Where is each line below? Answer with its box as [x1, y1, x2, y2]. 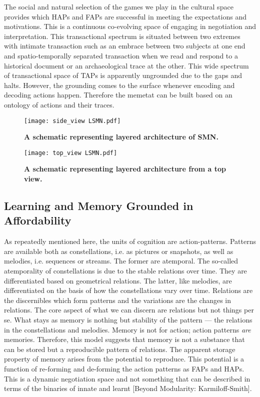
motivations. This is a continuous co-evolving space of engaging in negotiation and [4, 21, 256, 31]
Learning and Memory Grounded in [4, 198, 193, 213]
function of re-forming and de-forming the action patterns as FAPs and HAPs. [4, 363, 244, 373]
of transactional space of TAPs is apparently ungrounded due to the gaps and [4, 70, 242, 80]
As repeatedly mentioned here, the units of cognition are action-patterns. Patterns [4, 236, 256, 246]
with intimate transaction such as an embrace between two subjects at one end [4, 40, 245, 51]
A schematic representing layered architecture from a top [24, 163, 226, 174]
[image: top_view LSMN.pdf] [24, 149, 117, 156]
